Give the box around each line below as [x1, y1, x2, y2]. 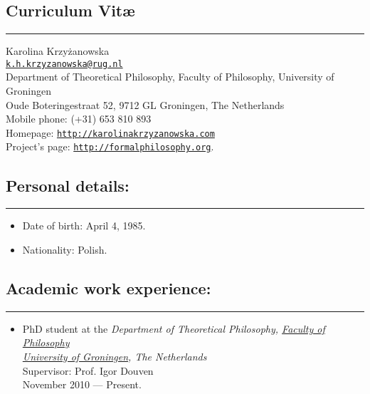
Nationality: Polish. [22, 242, 107, 256]
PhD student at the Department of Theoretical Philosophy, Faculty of [22, 321, 325, 336]
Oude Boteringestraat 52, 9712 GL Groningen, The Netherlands [6, 97, 285, 112]
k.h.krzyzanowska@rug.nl [6, 58, 123, 69]
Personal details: [6, 174, 129, 196]
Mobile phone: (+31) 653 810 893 [6, 111, 152, 126]
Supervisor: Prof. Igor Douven [22, 363, 154, 378]
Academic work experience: [6, 276, 211, 299]
